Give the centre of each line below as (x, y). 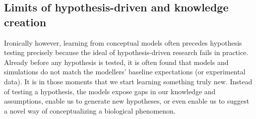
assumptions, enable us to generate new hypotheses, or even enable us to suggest (127, 101)
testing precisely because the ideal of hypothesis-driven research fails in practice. (126, 52)
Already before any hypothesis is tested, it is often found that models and (116, 62)
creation (25, 22)
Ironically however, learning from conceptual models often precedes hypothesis (123, 42)
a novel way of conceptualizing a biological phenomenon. (90, 110)
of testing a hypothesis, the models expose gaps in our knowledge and (110, 91)
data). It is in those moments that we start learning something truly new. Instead (128, 81)
